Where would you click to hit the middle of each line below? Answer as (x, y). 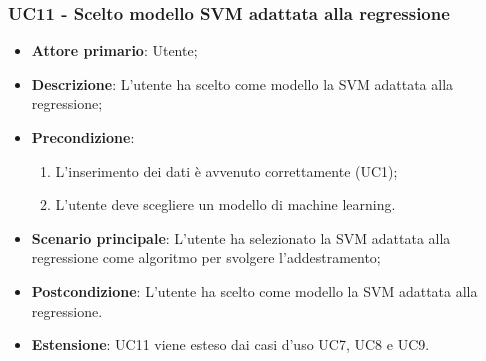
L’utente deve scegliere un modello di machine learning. (225, 204)
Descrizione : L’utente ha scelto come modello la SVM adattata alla (242, 83)
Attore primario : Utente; (114, 50)
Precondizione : (83, 137)
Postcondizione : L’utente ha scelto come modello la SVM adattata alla (254, 290)
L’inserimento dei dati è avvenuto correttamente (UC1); (226, 170)
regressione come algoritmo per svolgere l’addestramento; (206, 257)
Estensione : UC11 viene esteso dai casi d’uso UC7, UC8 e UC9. (230, 344)
